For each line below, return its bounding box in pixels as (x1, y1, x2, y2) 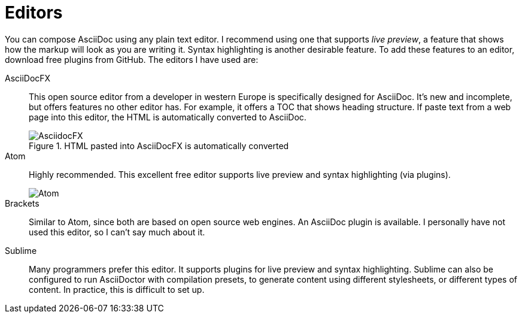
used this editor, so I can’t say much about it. (29, 226, 205, 237)
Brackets (5, 198, 40, 208)
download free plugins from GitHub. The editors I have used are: (5, 54, 259, 65)
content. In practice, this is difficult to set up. (29, 284, 205, 295)
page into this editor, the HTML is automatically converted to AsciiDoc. (29, 111, 306, 122)
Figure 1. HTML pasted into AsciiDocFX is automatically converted (29, 140, 289, 151)
